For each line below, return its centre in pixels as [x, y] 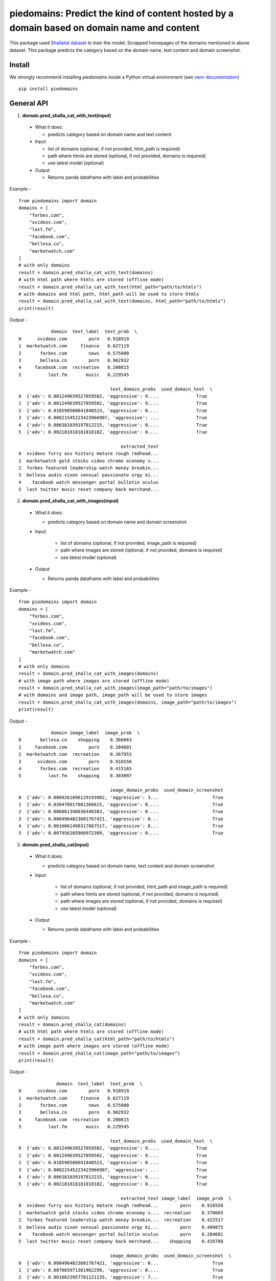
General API [29, 103]
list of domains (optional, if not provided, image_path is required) [129, 543]
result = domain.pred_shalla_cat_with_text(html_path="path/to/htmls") [110, 287]
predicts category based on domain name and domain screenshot [117, 522]
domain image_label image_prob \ [95, 733]
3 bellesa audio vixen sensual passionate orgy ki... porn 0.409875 [121, 1227]
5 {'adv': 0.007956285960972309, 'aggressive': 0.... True [121, 833]
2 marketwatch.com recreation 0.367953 [75, 754]
